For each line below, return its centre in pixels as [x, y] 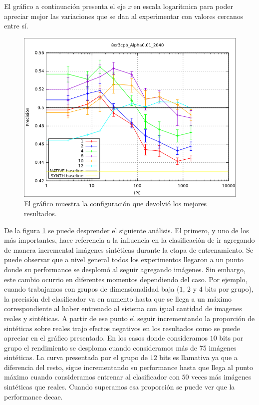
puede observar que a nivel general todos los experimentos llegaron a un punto [124, 259]
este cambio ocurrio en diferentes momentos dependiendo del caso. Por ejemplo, [126, 279]
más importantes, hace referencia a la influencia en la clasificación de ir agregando [129, 240]
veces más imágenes [221, 377]
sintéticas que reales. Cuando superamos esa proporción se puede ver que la [120, 387]
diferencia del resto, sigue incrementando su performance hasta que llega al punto [129, 367]
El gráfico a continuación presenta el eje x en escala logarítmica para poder [119, 6]
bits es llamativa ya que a [198, 357]
